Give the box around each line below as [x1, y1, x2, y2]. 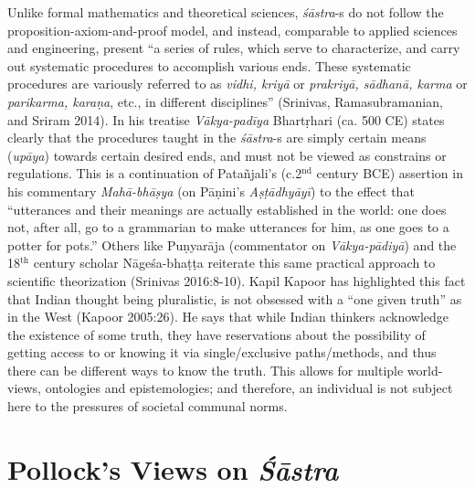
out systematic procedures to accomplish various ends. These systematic [7, 56, 411, 75]
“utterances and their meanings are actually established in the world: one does [7, 199, 447, 218]
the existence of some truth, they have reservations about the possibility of [7, 324, 426, 344]
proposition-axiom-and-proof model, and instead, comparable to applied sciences [7, 20, 458, 39]
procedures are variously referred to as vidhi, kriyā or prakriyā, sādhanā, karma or [7, 74, 468, 93]
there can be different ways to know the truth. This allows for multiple [7, 360, 404, 379]
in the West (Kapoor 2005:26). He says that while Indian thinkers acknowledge [7, 307, 449, 326]
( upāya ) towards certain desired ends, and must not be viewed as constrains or [7, 145, 447, 164]
